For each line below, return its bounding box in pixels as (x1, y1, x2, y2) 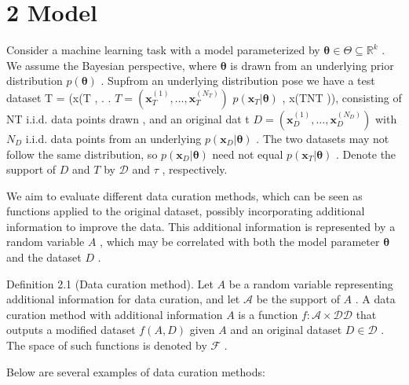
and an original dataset (230, 321, 342, 338)
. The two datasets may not (256, 130, 389, 146)
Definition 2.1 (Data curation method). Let (6, 275, 214, 291)
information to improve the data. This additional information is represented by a (6, 218, 396, 234)
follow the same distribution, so (6, 145, 158, 162)
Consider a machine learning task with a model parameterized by (6, 42, 320, 58)
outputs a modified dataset (6, 321, 136, 338)
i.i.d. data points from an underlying (25, 130, 202, 146)
